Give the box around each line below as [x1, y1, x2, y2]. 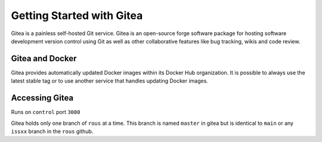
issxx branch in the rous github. [11, 128, 94, 135]
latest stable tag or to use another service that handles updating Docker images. [11, 77, 209, 84]
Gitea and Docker [11, 53, 77, 64]
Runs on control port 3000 [11, 109, 80, 116]
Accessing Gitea [11, 93, 74, 103]
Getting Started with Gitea [11, 9, 143, 22]
